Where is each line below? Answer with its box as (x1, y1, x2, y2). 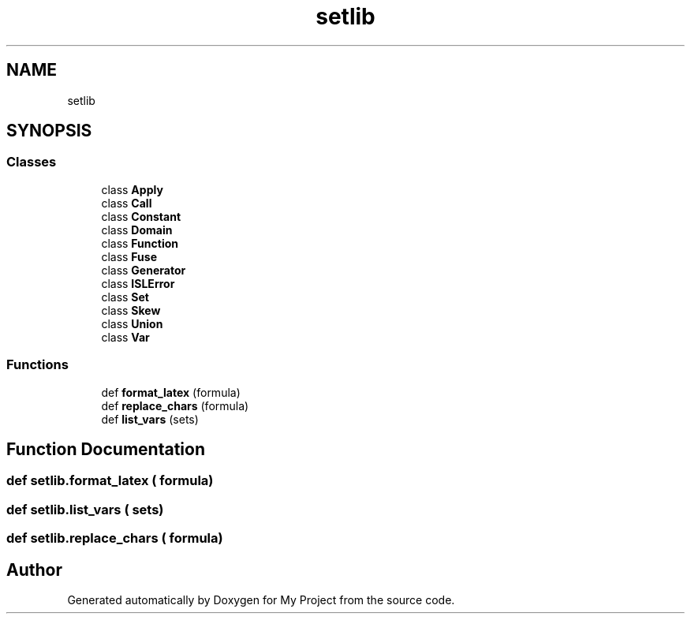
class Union (101, 316, 163, 331)
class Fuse (101, 249, 158, 263)
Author (6, 559, 62, 580)
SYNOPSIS (6, 121, 92, 141)
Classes (6, 154, 57, 170)
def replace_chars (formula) (101, 398, 249, 413)
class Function (101, 236, 178, 250)
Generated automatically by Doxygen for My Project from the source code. (67, 593, 455, 607)
